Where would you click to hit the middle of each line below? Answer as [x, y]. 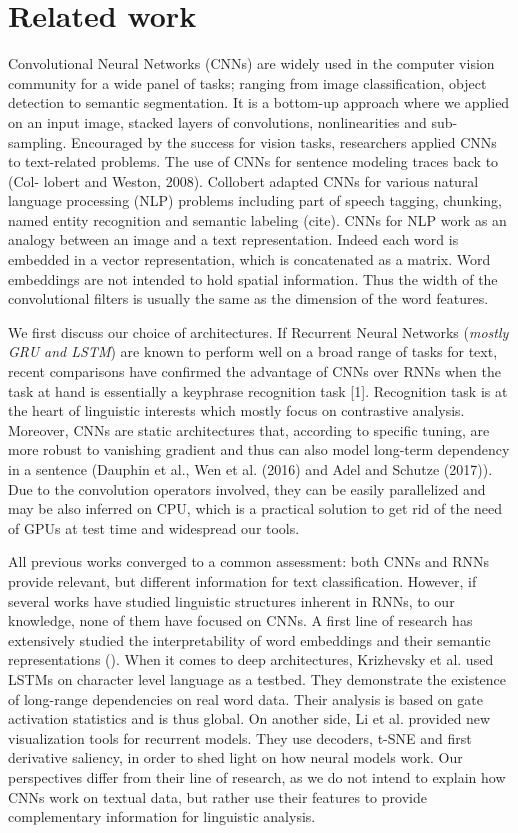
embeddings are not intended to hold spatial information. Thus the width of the [253, 278]
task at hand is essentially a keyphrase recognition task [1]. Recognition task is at [258, 390]
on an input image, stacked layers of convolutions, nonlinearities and [217, 121]
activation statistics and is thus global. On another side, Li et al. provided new [249, 718]
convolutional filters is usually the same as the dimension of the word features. [248, 298]
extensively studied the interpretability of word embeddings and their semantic [249, 639]
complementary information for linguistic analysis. [162, 816]
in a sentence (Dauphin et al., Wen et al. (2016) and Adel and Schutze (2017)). [250, 469]
